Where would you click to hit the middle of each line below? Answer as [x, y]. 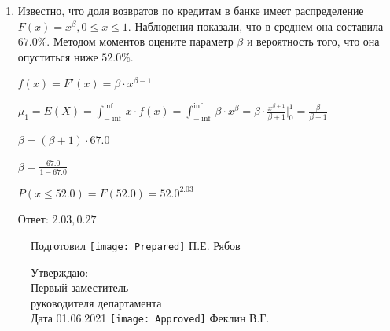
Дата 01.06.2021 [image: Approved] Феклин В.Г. [150, 318]
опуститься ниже [58, 56]
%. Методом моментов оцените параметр [135, 41]
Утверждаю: [60, 272]
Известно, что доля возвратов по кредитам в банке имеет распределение [191, 10]
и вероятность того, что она [313, 41]
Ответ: [33, 219]
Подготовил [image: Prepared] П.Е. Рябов [136, 245]
